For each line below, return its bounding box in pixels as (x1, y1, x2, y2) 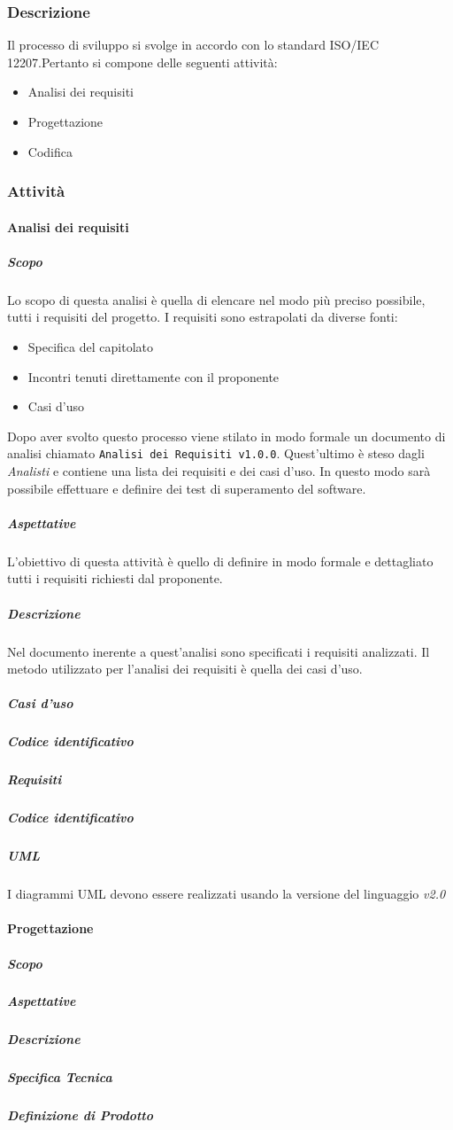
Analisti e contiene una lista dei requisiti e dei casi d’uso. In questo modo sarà (7, 462, 431, 479)
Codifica (27, 142, 73, 160)
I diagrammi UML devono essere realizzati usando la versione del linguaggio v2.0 (7, 885, 446, 903)
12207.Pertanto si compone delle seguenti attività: (7, 52, 278, 71)
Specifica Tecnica (7, 1068, 112, 1087)
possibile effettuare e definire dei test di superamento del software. (7, 479, 366, 497)
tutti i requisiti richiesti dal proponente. (7, 569, 223, 588)
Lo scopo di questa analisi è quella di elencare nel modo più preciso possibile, (7, 290, 426, 308)
